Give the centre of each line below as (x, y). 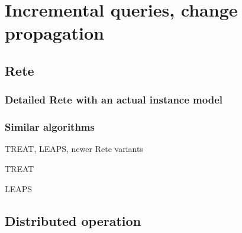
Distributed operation (73, 220)
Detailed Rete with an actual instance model (114, 100)
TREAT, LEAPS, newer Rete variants (74, 149)
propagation (55, 33)
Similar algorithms (50, 127)
